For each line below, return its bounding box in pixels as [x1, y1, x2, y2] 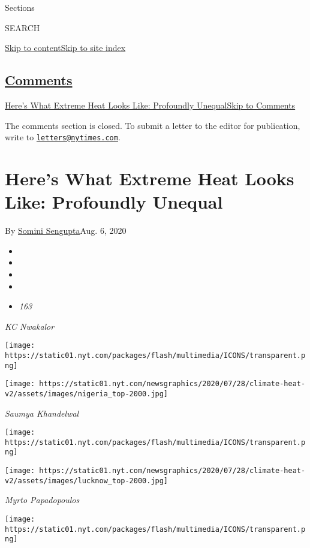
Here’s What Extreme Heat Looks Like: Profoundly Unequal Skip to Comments [5, 98, 296, 111]
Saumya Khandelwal [5, 407, 79, 419]
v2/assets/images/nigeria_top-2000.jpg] [5, 389, 168, 398]
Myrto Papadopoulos [5, 493, 80, 506]
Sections [5, 1, 35, 13]
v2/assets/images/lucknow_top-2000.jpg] [5, 476, 168, 485]
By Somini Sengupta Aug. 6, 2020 [5, 224, 127, 237]
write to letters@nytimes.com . [5, 131, 121, 143]
